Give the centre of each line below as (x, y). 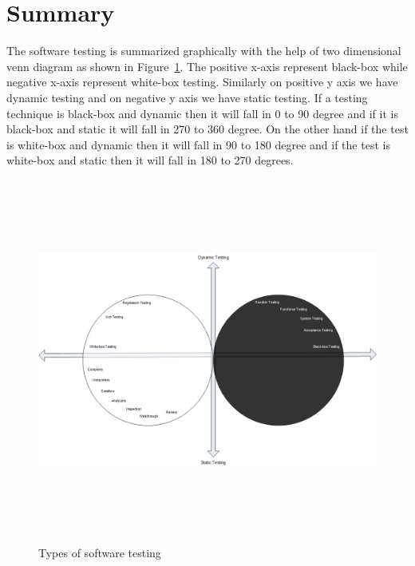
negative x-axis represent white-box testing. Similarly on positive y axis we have (202, 82)
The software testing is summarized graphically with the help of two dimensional (204, 51)
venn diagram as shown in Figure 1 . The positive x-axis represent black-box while (207, 66)
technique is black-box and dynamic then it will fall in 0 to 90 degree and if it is (202, 113)
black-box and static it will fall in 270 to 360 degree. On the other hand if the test (207, 129)
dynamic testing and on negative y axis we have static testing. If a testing (187, 97)
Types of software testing (100, 552)
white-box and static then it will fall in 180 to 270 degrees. (150, 160)
